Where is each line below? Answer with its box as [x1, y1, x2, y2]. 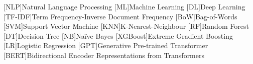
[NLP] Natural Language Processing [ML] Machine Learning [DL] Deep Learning [4, 1, 245, 11]
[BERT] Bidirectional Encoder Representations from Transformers [4, 50, 204, 60]
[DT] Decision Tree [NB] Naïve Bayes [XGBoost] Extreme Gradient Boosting [4, 30, 233, 41]
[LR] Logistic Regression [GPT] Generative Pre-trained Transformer [4, 40, 208, 51]
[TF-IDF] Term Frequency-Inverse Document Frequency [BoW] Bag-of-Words [4, 11, 237, 21]
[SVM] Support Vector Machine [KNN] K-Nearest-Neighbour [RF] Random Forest [4, 21, 249, 31]
